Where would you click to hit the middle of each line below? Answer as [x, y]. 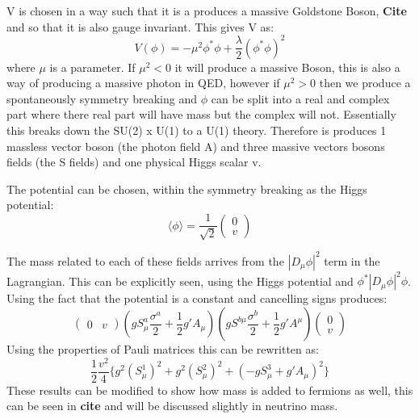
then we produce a [365, 83]
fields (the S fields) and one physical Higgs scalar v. [134, 162]
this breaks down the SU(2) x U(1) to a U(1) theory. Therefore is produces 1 [197, 130]
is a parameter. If [92, 67]
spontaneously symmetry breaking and [102, 98]
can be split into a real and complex [300, 98]
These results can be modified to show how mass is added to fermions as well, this [210, 390]
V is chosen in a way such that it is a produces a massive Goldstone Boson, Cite [207, 10]
